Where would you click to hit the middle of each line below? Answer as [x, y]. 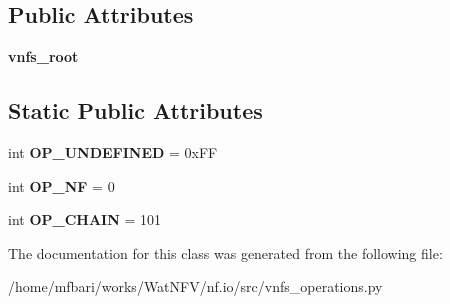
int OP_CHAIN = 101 [84, 219]
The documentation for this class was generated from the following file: [225, 252]
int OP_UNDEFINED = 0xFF [113, 152]
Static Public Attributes [135, 110]
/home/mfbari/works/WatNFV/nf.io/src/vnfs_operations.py [195, 286]
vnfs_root [43, 56]
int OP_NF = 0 [61, 185]
